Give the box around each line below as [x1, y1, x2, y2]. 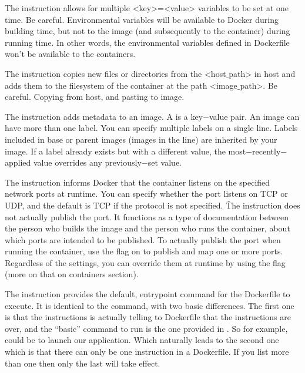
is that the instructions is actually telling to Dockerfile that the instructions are [5, 311, 291, 323]
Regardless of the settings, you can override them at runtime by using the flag [5, 256, 286, 268]
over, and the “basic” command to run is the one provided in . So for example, [5, 322, 288, 334]
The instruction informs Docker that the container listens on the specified [5, 176, 270, 188]
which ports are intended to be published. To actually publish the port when [5, 233, 281, 246]
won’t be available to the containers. [5, 48, 136, 60]
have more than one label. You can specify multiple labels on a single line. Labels [5, 122, 298, 134]
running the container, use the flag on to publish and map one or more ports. [5, 245, 283, 257]
